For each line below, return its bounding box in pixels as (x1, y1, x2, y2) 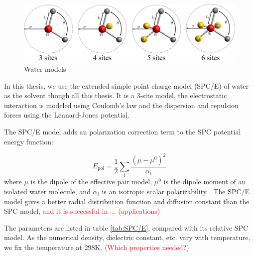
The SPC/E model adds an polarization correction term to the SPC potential (4, 126, 241, 136)
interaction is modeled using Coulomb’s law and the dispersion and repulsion (4, 100, 239, 110)
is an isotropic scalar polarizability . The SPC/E (102, 186, 250, 196)
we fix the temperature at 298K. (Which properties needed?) (4, 242, 189, 252)
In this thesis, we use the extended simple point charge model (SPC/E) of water (4, 80, 249, 91)
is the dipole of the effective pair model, (30, 176, 152, 187)
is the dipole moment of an (163, 176, 246, 187)
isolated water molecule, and (4, 186, 91, 196)
